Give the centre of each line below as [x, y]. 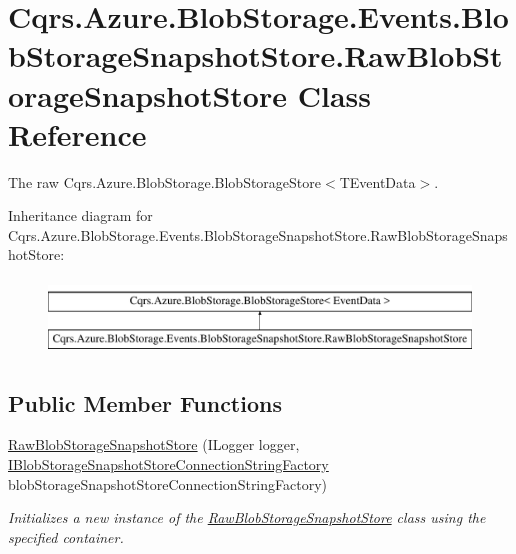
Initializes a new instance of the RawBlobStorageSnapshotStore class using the [247, 517]
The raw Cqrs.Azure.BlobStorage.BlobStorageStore [164, 181]
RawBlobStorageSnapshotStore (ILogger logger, [154, 444]
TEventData [377, 181]
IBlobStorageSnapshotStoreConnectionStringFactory [168, 464]
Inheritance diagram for [80, 215]
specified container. [66, 536]
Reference [77, 133]
